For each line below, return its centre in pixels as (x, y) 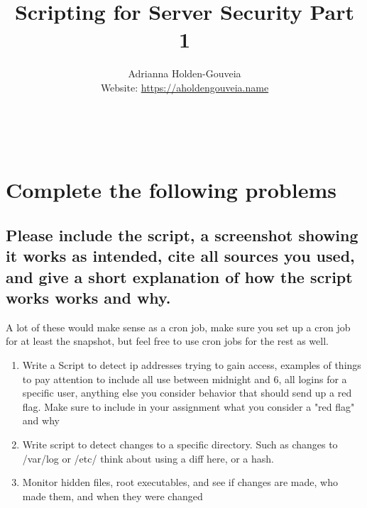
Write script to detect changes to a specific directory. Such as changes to (180, 444)
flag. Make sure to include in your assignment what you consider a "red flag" (188, 406)
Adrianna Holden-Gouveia (185, 73)
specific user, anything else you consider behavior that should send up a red (187, 393)
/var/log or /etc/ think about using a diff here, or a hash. (148, 458)
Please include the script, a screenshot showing (182, 234)
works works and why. (88, 298)
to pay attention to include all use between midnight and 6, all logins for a (185, 379)
